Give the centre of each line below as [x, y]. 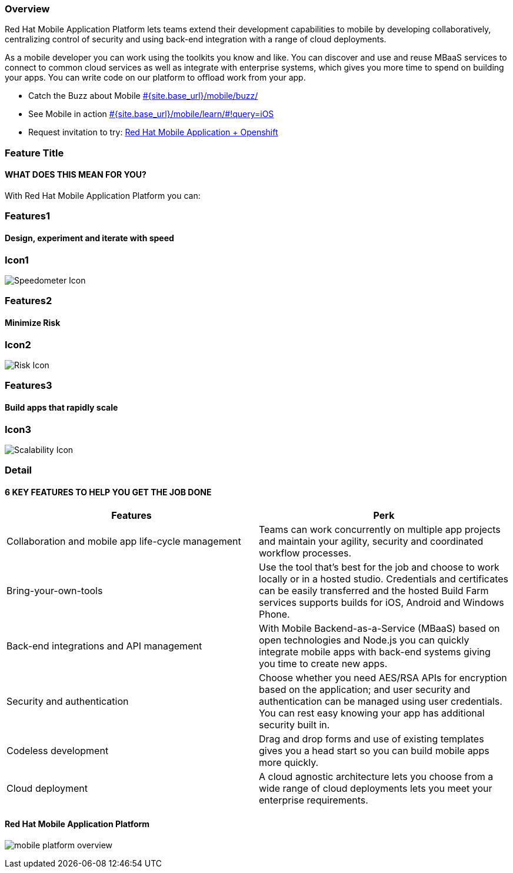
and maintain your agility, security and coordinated [371, 542]
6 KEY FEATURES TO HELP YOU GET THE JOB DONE [108, 492]
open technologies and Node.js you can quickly [364, 640]
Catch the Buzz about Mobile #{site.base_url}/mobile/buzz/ [143, 96]
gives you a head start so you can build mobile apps [374, 751]
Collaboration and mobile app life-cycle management [124, 542]
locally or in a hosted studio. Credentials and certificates [384, 579]
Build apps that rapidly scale [61, 407]
